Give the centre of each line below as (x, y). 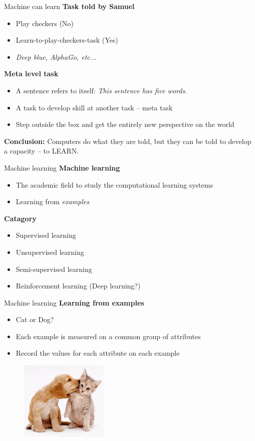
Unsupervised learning (50, 252)
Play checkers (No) (45, 23)
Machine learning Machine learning (62, 167)
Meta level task (31, 73)
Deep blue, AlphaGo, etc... (56, 56)
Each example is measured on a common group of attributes (108, 336)
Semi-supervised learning (54, 269)
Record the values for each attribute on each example (98, 353)
